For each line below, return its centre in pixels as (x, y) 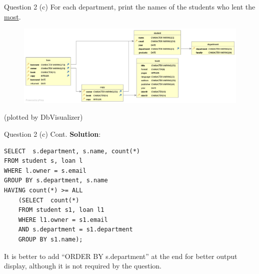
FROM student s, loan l (43, 161)
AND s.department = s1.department (75, 230)
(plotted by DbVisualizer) (43, 117)
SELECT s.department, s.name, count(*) (72, 151)
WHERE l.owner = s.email (45, 171)
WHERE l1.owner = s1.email (63, 220)
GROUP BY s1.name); (50, 239)
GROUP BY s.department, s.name (56, 181)
